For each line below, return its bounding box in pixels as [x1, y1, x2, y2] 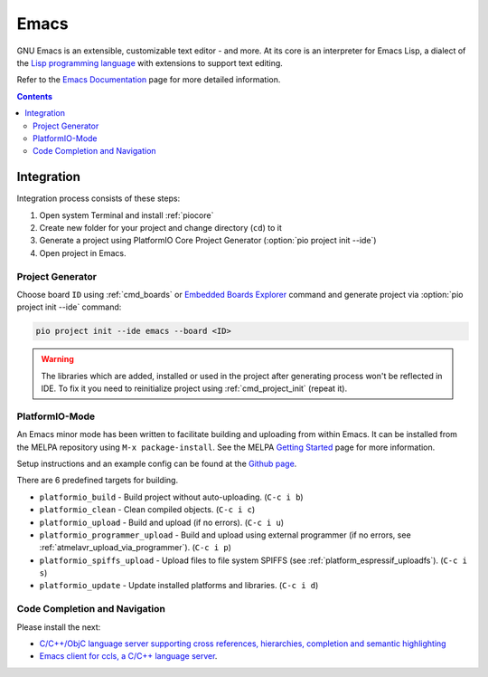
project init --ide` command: [16, 301, 122, 312]
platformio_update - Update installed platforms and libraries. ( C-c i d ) [39, 580, 319, 591]
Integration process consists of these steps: [16, 193, 181, 204]
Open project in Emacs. [39, 247, 127, 258]
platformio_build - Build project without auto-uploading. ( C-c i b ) [39, 491, 304, 502]
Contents [16, 91, 53, 101]
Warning [41, 354, 74, 365]
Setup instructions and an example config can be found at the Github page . [16, 458, 297, 469]
